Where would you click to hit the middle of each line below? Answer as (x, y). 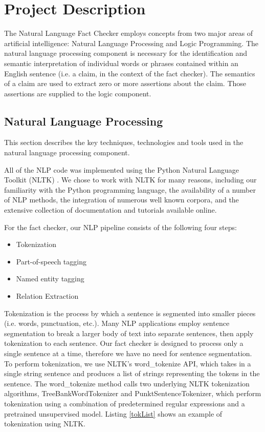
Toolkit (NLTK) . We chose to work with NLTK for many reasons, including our (130, 180)
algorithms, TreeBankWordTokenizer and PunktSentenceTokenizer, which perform (133, 393)
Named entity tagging (50, 279)
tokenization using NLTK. (45, 424)
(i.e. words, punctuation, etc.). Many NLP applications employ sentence (117, 323)
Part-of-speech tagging (51, 261)
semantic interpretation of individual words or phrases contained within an (121, 63)
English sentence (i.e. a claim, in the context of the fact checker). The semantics (130, 73)
